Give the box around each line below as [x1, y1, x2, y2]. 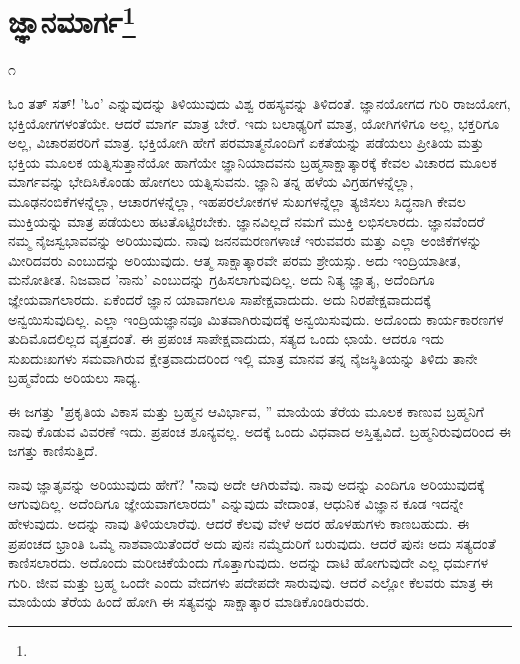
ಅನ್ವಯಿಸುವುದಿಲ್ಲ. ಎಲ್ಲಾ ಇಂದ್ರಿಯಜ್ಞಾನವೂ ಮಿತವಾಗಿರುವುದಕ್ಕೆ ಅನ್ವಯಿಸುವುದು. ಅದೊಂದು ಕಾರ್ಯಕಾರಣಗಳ [8, 308, 504, 329]
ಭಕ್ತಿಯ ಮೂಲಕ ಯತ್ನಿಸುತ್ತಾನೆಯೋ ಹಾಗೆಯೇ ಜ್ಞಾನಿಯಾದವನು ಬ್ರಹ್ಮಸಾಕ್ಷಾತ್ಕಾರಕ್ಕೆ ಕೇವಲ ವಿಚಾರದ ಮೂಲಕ [8, 151, 497, 172]
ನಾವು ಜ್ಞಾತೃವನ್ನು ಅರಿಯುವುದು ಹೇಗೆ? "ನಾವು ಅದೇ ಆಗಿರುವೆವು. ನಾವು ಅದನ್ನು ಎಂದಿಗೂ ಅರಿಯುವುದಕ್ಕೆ [8, 473, 485, 494]
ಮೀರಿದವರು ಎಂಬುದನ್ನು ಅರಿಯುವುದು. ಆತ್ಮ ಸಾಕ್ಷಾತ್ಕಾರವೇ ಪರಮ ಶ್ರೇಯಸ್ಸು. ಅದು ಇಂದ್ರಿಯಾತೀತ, [8, 249, 461, 270]
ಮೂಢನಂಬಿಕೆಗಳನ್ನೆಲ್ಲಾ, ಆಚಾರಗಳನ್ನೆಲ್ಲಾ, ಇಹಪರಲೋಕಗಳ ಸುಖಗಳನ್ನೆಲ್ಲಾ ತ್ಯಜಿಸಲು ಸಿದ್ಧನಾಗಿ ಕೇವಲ [8, 191, 466, 212]
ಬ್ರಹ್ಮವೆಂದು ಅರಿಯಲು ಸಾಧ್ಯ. [8, 367, 141, 388]
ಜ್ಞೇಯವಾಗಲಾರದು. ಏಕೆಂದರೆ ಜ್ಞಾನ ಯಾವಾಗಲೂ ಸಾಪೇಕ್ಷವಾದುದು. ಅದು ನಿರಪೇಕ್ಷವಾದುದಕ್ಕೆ [8, 288, 431, 309]
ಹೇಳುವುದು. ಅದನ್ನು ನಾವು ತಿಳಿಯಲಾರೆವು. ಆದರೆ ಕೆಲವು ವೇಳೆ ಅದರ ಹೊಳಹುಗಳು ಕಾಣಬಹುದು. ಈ [8, 512, 470, 533]
